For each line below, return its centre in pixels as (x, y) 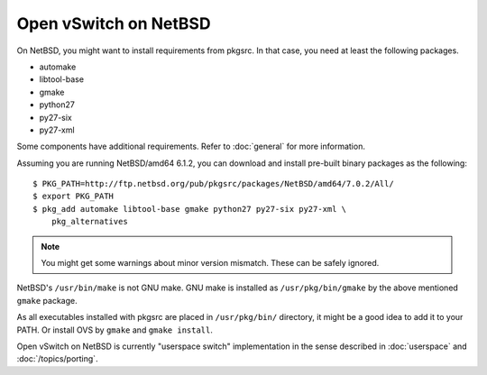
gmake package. (47, 300)
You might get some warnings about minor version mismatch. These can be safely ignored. (210, 263)
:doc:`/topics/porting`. (57, 359)
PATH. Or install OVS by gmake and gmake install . (115, 330)
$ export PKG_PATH (74, 197)
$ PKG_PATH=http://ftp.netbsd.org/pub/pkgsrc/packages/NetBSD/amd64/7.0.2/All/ (213, 184)
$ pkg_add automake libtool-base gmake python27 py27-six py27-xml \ (190, 209)
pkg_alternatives (89, 222)
